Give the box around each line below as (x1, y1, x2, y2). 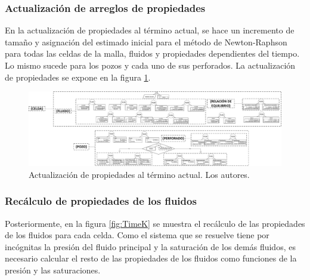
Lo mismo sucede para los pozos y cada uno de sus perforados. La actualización (5, 59, 296, 71)
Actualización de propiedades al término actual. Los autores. (29, 168, 250, 180)
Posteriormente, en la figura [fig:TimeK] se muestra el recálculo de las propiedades (5, 217, 305, 229)
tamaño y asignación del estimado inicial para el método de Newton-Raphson (5, 35, 287, 48)
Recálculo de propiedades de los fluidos (5, 193, 197, 208)
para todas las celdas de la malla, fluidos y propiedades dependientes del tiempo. (5, 47, 300, 60)
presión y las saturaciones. (5, 264, 101, 276)
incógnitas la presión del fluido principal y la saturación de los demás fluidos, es (5, 240, 296, 253)
